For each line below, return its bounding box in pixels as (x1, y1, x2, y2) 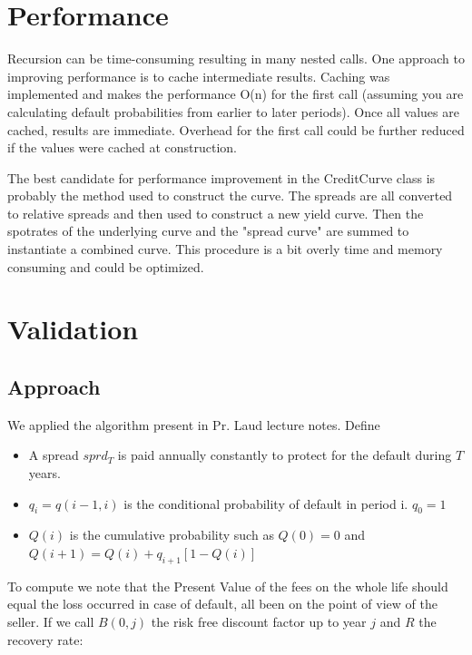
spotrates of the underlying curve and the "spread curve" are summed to (7, 221, 409, 240)
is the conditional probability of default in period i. (123, 494, 408, 513)
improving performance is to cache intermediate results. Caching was (7, 66, 390, 85)
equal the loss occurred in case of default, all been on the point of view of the (7, 594, 438, 613)
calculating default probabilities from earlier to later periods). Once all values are (7, 102, 459, 121)
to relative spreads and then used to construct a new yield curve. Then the (7, 203, 424, 222)
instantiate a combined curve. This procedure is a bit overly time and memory (7, 240, 443, 259)
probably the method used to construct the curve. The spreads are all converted (7, 186, 453, 205)
